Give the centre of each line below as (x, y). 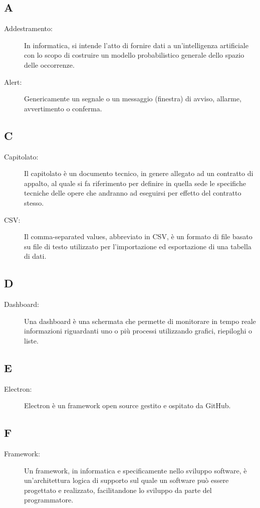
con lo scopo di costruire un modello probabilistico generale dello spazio (134, 55)
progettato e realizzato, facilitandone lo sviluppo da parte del (118, 490)
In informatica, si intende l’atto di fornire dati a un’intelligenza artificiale (136, 45)
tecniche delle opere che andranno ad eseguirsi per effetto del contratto (133, 193)
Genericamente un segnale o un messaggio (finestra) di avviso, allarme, (133, 99)
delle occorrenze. (49, 64)
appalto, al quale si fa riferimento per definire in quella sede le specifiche (135, 183)
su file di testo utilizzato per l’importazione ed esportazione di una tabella (138, 246)
